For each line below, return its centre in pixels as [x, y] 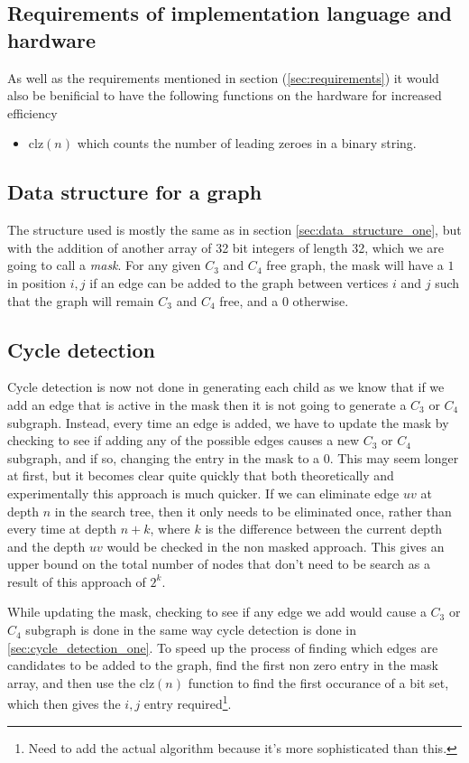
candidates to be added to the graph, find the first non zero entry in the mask [223, 665]
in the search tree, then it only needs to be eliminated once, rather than [253, 511]
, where [170, 529]
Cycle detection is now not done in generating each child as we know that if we [226, 387]
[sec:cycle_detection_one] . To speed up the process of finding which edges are [223, 647]
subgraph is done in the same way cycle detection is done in [191, 630]
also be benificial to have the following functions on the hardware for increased [225, 95]
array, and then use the [72, 682]
